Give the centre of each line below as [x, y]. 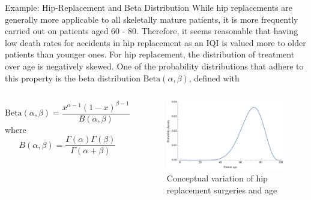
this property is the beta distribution [73, 78]
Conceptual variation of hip [217, 178]
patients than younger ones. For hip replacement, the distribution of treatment [150, 54]
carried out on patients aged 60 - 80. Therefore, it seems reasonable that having [152, 31]
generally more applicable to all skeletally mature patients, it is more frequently [152, 19]
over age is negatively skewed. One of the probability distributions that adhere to [154, 66]
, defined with [214, 78]
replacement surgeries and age [222, 190]
